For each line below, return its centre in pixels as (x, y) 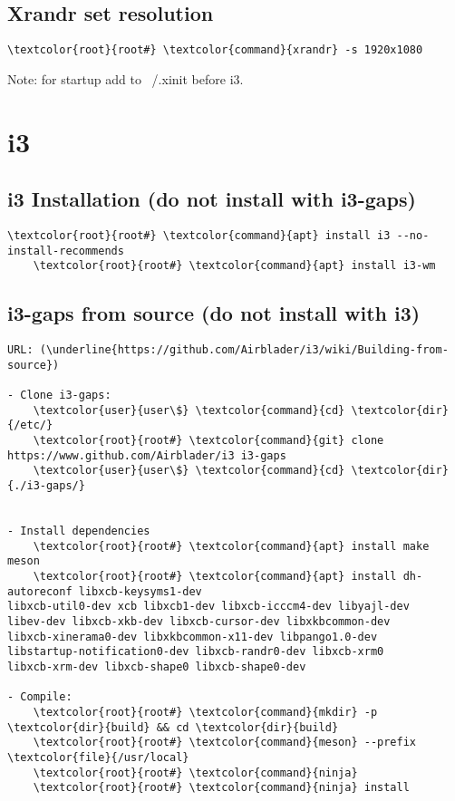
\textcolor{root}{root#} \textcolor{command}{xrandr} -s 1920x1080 (215, 50)
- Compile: (40, 697)
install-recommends (66, 251)
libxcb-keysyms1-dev (140, 591)
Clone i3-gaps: (66, 396)
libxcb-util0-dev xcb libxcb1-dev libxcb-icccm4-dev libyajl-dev (208, 607)
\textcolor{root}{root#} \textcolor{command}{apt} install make (231, 546)
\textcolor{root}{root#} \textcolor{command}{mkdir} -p (205, 712)
